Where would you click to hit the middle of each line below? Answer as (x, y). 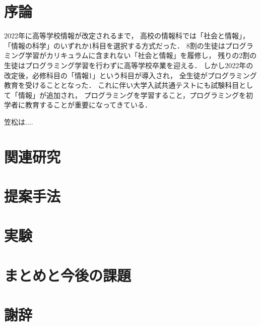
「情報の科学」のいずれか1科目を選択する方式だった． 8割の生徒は (115, 45)
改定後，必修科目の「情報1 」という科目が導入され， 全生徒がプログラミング (130, 75)
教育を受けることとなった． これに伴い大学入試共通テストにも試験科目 (122, 85)
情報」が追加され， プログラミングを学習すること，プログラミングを (132, 95)
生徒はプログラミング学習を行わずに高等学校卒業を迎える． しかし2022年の (129, 65)
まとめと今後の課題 (68, 275)
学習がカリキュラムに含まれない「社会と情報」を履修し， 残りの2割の (141, 55)
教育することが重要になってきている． (88, 105)
